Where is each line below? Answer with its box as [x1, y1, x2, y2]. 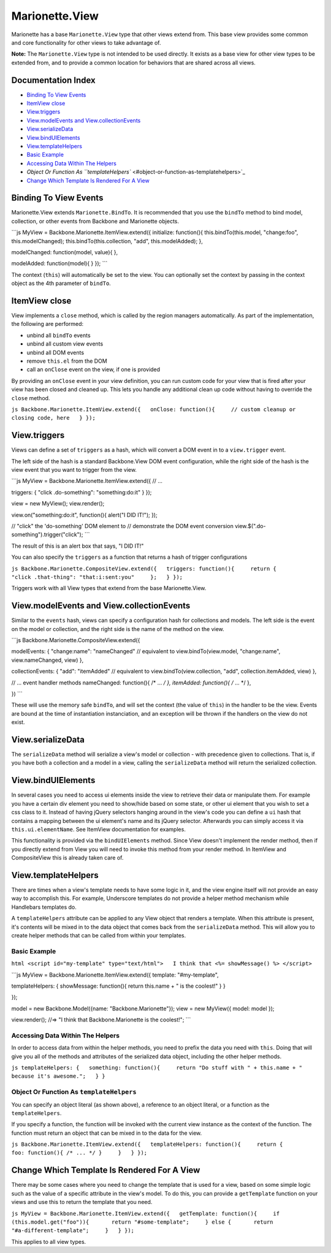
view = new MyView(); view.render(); [11, 500, 105, 507]
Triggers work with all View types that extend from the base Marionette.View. [11, 585, 207, 592]
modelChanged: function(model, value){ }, [11, 249, 118, 256]
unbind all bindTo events [26, 331, 91, 339]
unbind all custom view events [26, 340, 104, 347]
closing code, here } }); [11, 414, 96, 422]
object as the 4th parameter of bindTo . [11, 279, 112, 287]
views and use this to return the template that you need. [11, 1198, 153, 1206]
